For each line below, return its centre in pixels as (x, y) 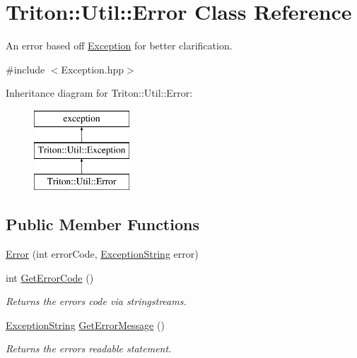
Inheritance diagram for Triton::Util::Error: (99, 93)
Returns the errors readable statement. (89, 348)
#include (25, 69)
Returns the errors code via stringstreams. (96, 301)
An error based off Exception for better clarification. (119, 46)
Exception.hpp (93, 69)
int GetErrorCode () (50, 277)
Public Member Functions (103, 224)
